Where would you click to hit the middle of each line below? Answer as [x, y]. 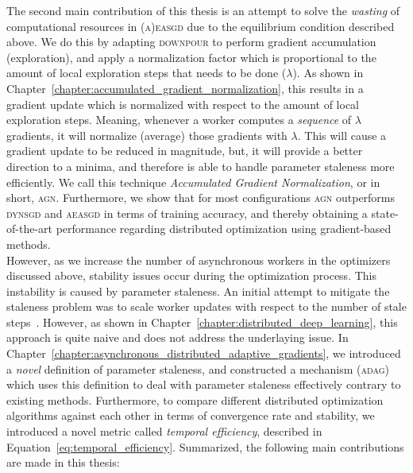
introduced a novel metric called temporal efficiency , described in [164, 431]
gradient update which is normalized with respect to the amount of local [183, 104]
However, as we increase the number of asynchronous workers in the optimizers [199, 260]
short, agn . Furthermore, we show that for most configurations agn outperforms [201, 198]
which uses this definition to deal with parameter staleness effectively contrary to [204, 384]
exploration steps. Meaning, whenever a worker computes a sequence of [179, 120]
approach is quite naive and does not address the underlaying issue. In [178, 337]
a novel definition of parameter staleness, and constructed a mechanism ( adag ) [198, 368]
